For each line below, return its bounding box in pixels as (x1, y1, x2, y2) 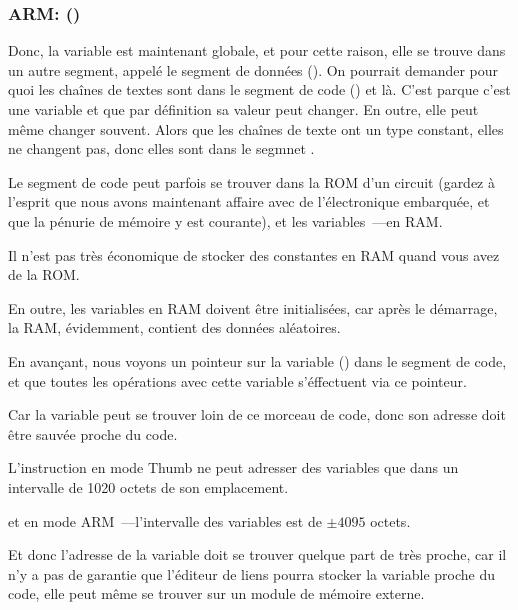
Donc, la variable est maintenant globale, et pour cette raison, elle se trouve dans (8, 40, 506, 61)
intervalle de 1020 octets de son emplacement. (8, 476, 289, 497)
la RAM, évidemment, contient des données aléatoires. (8, 317, 341, 338)
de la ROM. (8, 264, 80, 285)
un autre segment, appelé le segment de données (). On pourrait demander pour (8, 59, 499, 80)
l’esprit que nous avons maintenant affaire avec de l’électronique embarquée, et (8, 191, 490, 212)
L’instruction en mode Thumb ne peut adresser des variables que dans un (8, 457, 459, 478)
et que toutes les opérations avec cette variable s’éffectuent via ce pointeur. (8, 370, 467, 391)
